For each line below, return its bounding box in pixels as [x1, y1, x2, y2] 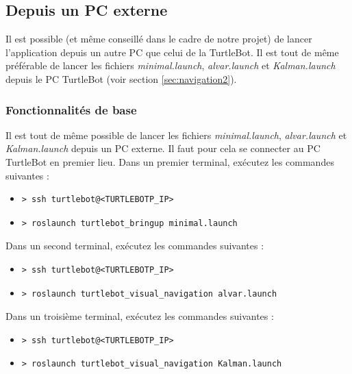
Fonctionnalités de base [5, 101, 137, 118]
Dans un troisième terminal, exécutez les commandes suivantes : [5, 309, 274, 323]
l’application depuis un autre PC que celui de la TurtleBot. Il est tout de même [5, 45, 339, 59]
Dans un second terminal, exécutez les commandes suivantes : [5, 238, 264, 253]
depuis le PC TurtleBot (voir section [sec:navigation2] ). [5, 71, 237, 86]
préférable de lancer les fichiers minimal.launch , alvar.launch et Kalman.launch [5, 58, 336, 73]
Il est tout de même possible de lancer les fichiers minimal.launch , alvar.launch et [5, 127, 347, 142]
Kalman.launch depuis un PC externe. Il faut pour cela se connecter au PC [5, 141, 320, 155]
